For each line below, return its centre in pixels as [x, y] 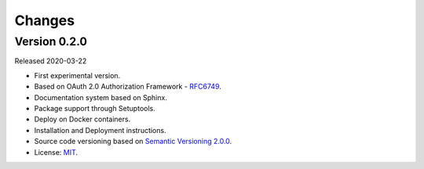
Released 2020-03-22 [51, 61]
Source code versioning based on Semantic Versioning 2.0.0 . [133, 142]
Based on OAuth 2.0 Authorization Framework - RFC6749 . [128, 87]
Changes [44, 20]
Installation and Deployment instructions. [100, 130]
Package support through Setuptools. [95, 108]
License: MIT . [56, 152]
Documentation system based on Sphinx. [101, 97]
